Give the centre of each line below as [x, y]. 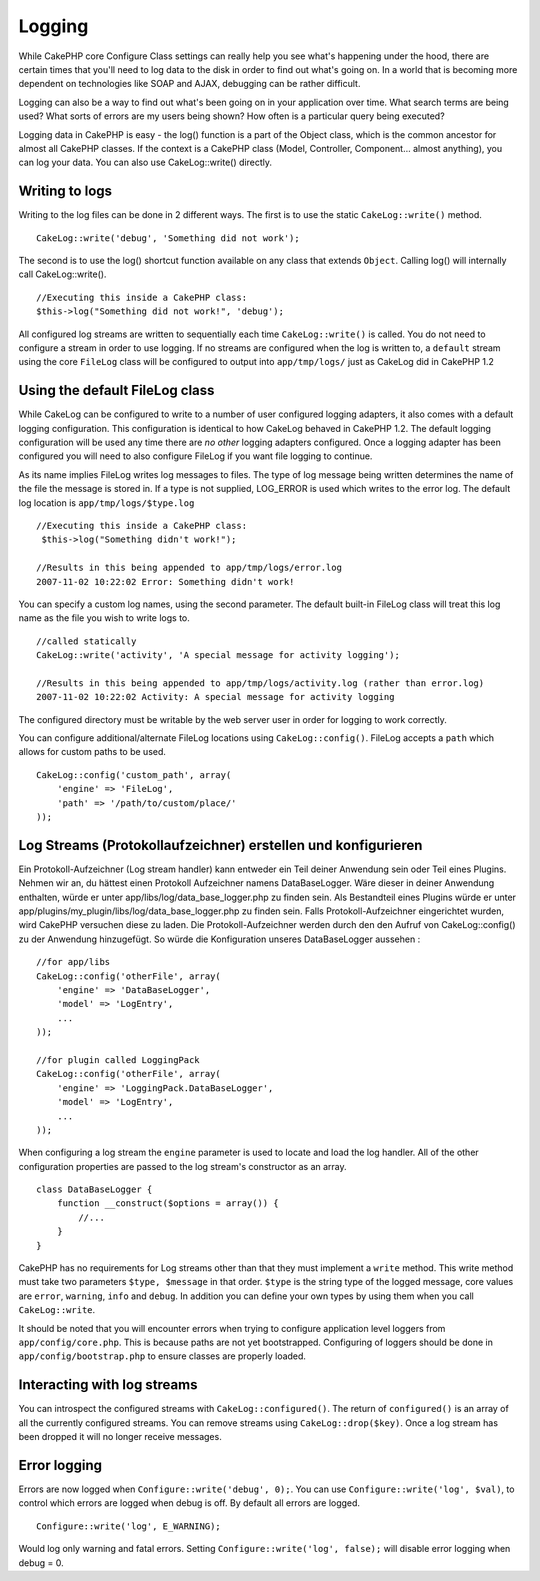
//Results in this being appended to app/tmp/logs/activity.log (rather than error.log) [260, 683]
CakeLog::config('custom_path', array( [134, 774]
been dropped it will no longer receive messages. [120, 1437]
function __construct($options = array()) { [167, 1203]
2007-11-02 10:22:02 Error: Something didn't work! [165, 581]
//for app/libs [73, 962]
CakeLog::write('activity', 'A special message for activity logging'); [218, 655]
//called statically [86, 641]
